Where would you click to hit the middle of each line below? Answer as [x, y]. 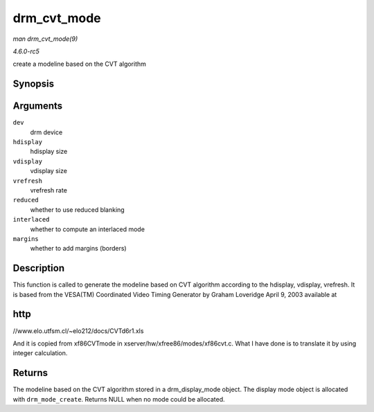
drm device [46, 132]
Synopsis [34, 84]
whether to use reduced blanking [77, 209]
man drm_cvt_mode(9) [45, 39]
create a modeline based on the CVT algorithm [80, 64]
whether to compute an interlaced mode [88, 229]
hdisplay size [49, 152]
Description [39, 268]
